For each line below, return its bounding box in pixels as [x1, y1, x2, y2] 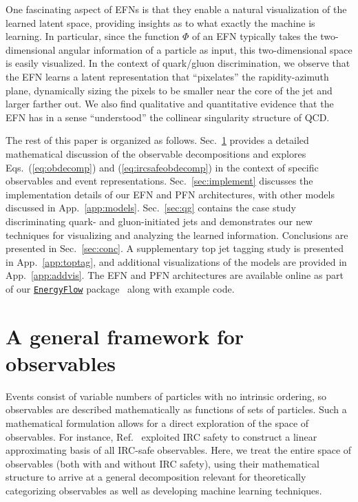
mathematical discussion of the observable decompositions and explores [6, 146, 306, 160]
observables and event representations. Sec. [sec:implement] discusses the [6, 174, 313, 188]
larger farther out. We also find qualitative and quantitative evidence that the [6, 96, 334, 111]
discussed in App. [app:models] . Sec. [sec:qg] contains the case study [6, 200, 296, 215]
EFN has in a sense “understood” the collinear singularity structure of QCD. [6, 109, 330, 124]
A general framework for [6, 322, 244, 350]
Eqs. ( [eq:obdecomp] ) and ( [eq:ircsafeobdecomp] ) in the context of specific [6, 160, 319, 174]
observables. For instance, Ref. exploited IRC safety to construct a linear [6, 429, 317, 443]
